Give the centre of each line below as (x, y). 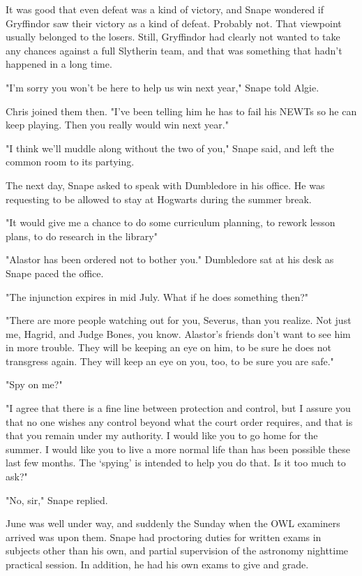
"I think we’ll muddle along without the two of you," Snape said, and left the (170, 148)
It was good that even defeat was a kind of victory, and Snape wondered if (165, 9)
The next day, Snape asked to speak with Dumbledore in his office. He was (165, 185)
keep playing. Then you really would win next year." (117, 125)
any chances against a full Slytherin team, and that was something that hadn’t (174, 50)
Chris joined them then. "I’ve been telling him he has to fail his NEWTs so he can (181, 111)
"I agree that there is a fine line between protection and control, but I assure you (178, 408)
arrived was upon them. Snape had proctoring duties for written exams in (164, 537)
